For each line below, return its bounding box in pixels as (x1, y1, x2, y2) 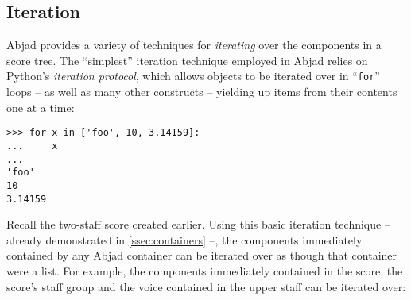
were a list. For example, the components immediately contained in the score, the (6, 262, 403, 279)
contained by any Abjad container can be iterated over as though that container (6, 247, 397, 263)
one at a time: (6, 98, 75, 115)
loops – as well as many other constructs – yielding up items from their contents (6, 83, 397, 100)
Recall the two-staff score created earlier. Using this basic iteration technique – (6, 216, 390, 233)
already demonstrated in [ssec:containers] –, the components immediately (6, 231, 363, 248)
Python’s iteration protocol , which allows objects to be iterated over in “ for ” (6, 67, 380, 84)
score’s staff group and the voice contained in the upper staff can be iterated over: (6, 278, 406, 294)
